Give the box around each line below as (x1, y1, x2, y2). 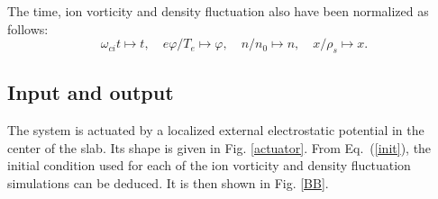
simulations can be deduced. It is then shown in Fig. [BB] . (7, 173, 329, 192)
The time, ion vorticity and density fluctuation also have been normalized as (7, 2, 429, 20)
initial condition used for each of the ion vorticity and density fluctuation (7, 156, 411, 175)
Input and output (7, 78, 174, 106)
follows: (7, 19, 49, 38)
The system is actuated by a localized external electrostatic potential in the (7, 121, 424, 140)
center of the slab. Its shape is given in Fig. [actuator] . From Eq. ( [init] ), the (7, 138, 432, 157)
